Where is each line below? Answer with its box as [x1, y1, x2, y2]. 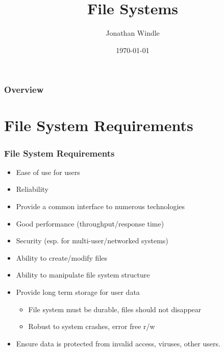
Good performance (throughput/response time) [16, 218, 164, 229]
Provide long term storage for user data [16, 286, 140, 297]
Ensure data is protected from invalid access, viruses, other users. [16, 338, 220, 348]
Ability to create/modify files [16, 252, 108, 263]
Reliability [16, 184, 49, 194]
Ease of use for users [16, 166, 80, 177]
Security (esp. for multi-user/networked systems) [16, 235, 168, 246]
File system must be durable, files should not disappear [28, 304, 202, 314]
